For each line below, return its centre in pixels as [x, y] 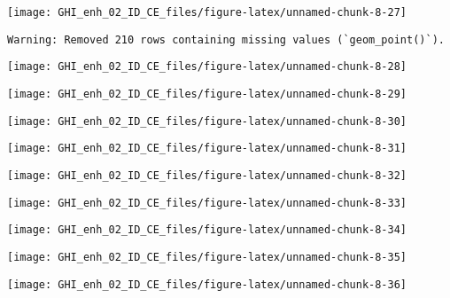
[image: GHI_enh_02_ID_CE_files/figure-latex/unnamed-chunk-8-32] [207, 175]
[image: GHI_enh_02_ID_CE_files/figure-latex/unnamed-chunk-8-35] [207, 257]
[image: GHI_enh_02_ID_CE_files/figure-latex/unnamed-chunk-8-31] [207, 149]
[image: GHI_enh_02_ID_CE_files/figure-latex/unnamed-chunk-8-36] [207, 284]
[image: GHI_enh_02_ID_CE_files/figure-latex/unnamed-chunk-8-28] [207, 67]
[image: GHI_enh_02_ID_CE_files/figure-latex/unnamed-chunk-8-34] [207, 230]
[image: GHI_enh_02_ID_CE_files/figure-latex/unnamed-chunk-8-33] [207, 203]
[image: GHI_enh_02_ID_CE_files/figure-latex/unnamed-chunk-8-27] [207, 12]
